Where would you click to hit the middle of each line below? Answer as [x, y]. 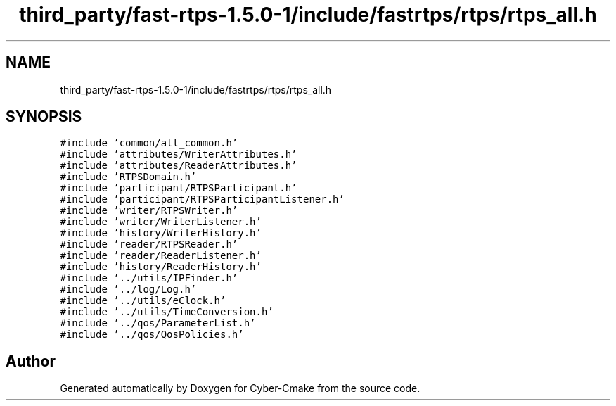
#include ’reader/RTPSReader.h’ [149, 245]
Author [31, 361]
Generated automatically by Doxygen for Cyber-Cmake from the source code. [240, 388]
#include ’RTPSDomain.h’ [128, 177]
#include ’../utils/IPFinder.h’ [149, 278]
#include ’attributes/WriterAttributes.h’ [179, 154]
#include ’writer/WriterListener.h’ [161, 222]
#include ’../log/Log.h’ [128, 290]
